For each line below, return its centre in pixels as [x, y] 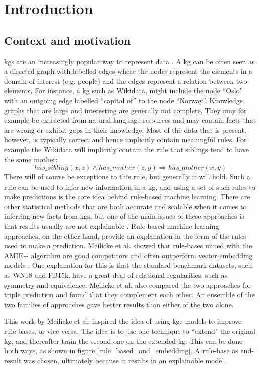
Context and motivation [68, 40]
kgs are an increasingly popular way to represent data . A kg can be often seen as [129, 61]
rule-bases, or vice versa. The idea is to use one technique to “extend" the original [130, 331]
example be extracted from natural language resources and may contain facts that [130, 120]
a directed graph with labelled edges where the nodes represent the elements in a [128, 71]
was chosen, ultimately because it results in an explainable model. [125, 360]
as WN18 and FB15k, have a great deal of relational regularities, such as [116, 275]
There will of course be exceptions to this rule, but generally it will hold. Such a [127, 177]
